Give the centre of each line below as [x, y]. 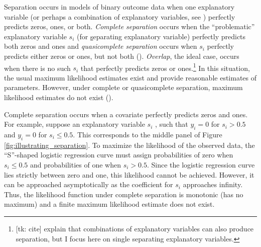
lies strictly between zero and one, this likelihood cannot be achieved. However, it [129, 174]
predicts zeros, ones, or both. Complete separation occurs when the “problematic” [129, 26]
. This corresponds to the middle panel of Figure [148, 134]
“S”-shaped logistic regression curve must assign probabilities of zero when [119, 155]
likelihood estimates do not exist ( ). [59, 97]
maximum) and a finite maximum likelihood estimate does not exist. [109, 204]
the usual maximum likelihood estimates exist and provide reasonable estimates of [130, 77]
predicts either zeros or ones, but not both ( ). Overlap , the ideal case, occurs [122, 56]
